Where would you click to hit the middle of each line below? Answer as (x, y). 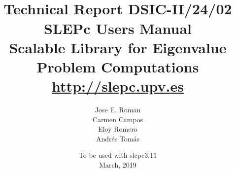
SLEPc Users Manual (118, 28)
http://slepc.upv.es (118, 86)
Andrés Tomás (118, 138)
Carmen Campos (118, 119)
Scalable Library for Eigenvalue (118, 47)
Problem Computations (118, 66)
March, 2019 (118, 165)
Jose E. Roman (118, 110)
